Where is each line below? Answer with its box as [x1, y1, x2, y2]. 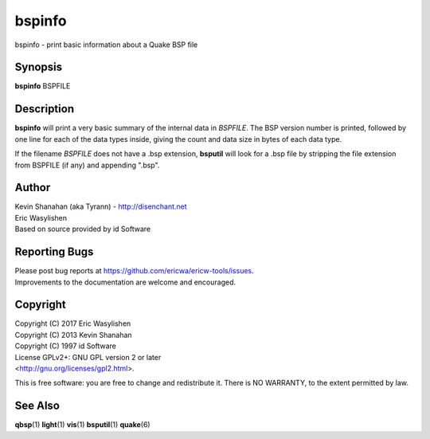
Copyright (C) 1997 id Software [14, 341, 117, 351]
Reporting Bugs [14, 245, 94, 259]
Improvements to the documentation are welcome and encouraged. [14, 277, 236, 287]
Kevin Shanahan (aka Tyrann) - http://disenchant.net [14, 202, 187, 211]
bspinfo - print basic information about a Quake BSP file [14, 40, 198, 49]
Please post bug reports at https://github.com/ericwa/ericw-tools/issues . [14, 266, 254, 276]
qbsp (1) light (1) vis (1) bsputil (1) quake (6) [14, 420, 150, 429]
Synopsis [14, 61, 63, 74]
